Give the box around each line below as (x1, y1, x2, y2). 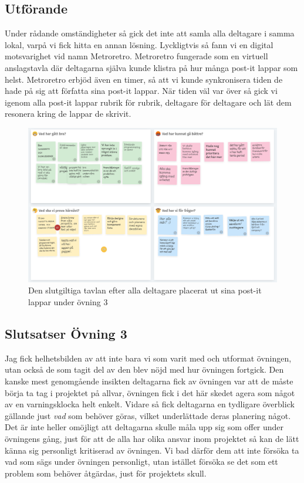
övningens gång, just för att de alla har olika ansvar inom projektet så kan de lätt (5, 433, 299, 445)
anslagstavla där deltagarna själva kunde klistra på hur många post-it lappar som (5, 61, 298, 73)
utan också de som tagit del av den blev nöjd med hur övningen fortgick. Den (5, 363, 284, 376)
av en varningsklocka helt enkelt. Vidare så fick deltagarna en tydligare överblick (5, 398, 295, 410)
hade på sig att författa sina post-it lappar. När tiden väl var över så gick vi (5, 85, 278, 97)
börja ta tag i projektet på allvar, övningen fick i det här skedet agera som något (5, 386, 295, 398)
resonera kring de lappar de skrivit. (5, 107, 131, 120)
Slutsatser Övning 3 (5, 325, 127, 343)
